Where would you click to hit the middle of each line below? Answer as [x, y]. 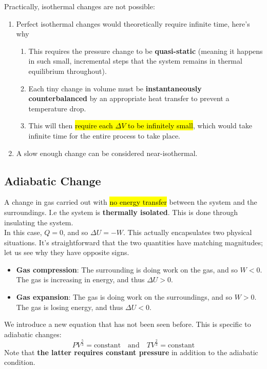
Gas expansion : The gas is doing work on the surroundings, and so [124, 297]
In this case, [23, 232]
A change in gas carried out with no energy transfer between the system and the [131, 202]
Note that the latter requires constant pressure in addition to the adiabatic [131, 352]
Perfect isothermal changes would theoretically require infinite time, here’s [133, 23]
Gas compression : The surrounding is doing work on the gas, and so [127, 269]
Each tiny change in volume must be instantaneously [115, 88]
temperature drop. [57, 108]
